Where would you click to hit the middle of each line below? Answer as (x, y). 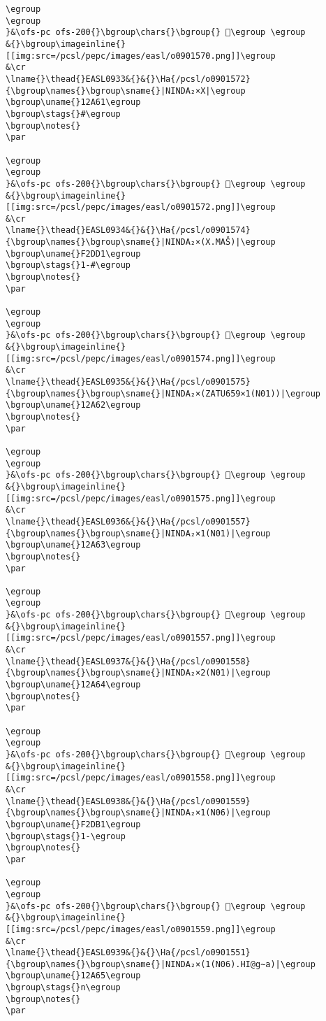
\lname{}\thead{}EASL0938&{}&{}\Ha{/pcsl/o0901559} (128, 801)
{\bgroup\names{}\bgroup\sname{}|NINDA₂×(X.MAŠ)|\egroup (141, 242)
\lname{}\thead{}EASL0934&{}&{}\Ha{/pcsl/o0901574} (128, 230)
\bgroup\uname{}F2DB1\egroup (73, 824)
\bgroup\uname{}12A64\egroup (73, 685)
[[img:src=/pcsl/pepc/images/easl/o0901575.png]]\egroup (141, 498)
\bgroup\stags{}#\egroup (63, 114)
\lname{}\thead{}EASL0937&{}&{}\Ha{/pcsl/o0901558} (128, 661)
